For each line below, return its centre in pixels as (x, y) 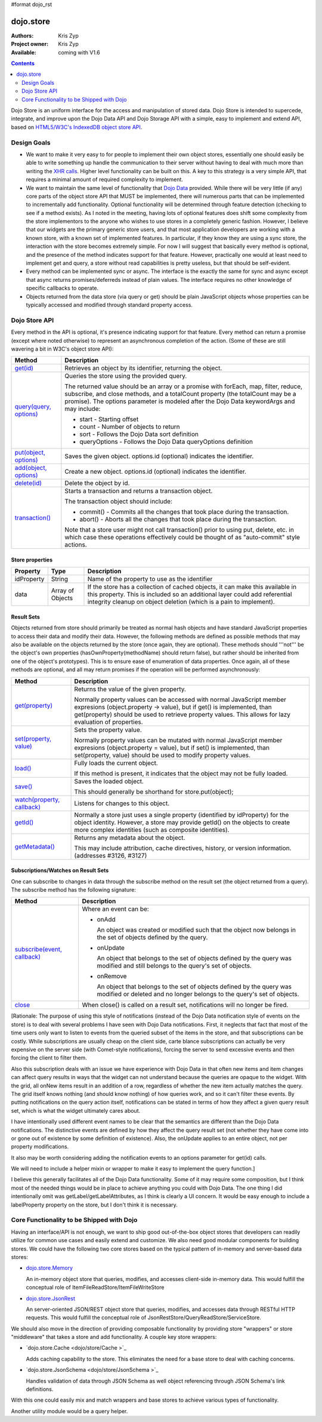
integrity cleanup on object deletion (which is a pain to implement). (181, 602)
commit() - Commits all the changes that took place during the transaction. (184, 512)
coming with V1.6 (79, 52)
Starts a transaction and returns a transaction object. (139, 491)
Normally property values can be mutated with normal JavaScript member (178, 740)
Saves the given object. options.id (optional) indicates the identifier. (159, 456)
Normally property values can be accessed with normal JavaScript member (180, 699)
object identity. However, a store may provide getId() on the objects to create (182, 822)
